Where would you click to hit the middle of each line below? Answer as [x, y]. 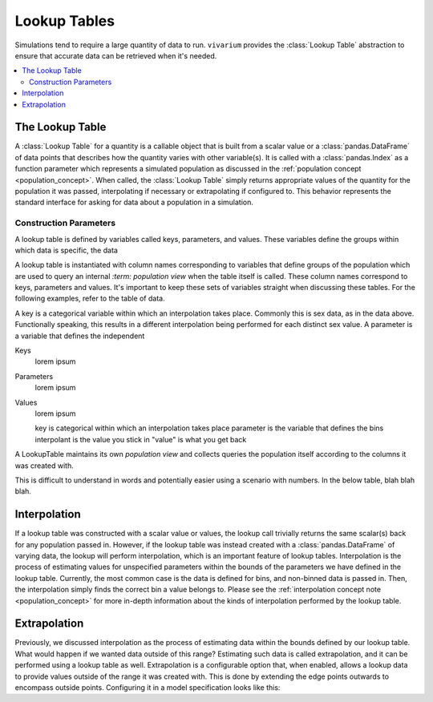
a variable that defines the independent [80, 336]
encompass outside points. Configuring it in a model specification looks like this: [148, 688]
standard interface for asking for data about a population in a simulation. [134, 202]
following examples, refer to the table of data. [90, 299]
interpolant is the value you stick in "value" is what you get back [141, 439]
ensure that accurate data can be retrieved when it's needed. [116, 55]
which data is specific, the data [66, 250]
